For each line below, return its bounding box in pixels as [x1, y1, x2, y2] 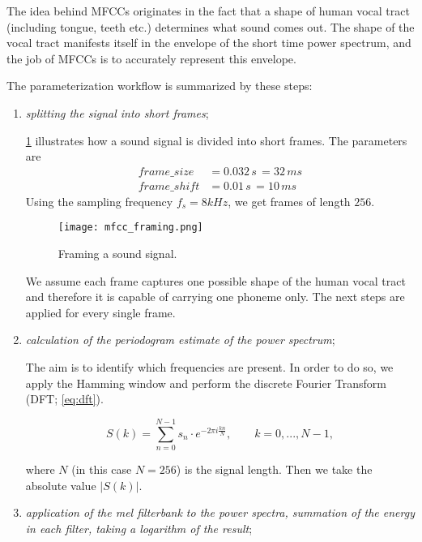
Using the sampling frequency [25, 192, 173, 209]
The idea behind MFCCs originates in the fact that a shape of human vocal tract [6, 2, 410, 19]
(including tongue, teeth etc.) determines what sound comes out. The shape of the [6, 18, 415, 35]
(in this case [71, 460, 132, 477]
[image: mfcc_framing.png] [58, 222, 203, 234]
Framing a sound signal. [58, 245, 177, 262]
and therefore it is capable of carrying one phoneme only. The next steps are [25, 288, 405, 305]
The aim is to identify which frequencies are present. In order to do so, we [25, 359, 394, 376]
